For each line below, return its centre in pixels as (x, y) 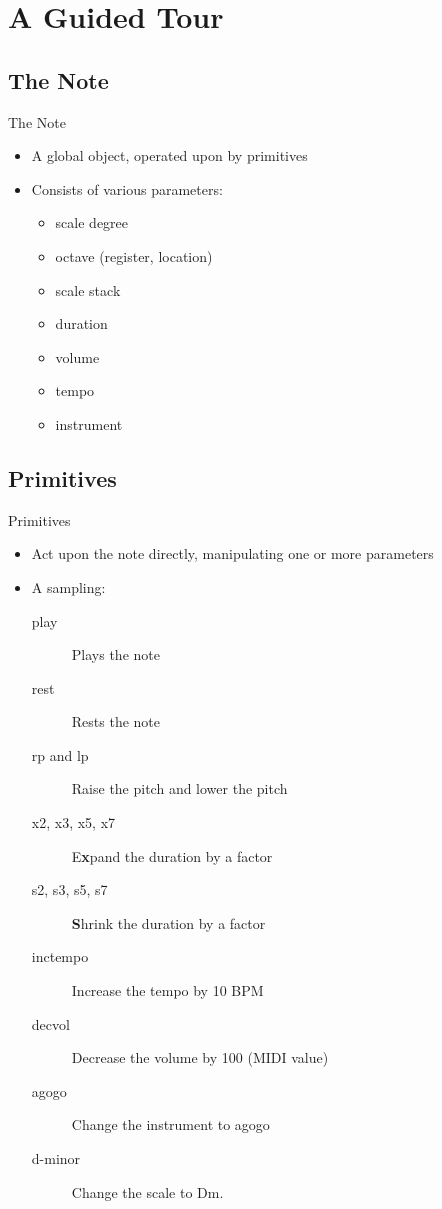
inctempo (60, 956)
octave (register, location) (134, 255)
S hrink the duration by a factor (168, 922)
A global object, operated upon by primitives (169, 155)
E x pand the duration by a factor (172, 855)
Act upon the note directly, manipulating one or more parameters (232, 553)
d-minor (56, 1158)
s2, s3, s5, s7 (69, 889)
